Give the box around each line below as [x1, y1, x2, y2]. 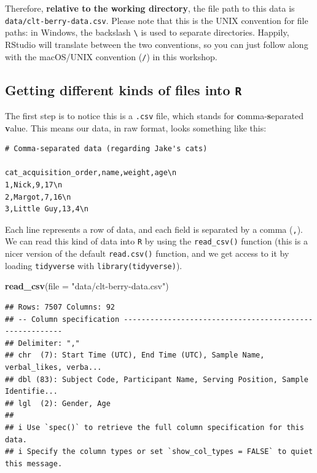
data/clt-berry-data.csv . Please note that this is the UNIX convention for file [5, 14, 308, 26]
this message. [5, 459, 63, 468]
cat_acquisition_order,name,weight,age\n [5, 168, 177, 178]
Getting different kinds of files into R [5, 80, 242, 99]
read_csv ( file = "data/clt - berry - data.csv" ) [5, 279, 169, 292]
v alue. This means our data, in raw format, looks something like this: [5, 121, 267, 134]
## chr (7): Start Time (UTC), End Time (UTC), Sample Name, [5, 351, 265, 360]
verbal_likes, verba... [5, 362, 102, 372]
